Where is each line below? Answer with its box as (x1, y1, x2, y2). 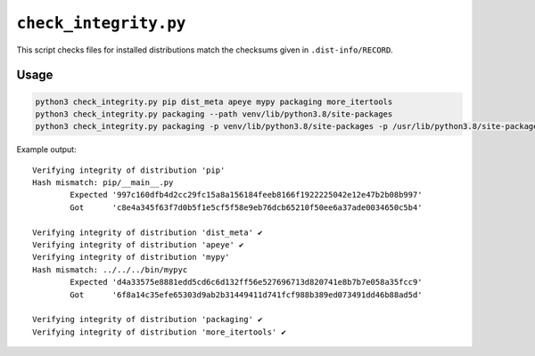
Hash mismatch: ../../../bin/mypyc (32, 264, 188, 275)
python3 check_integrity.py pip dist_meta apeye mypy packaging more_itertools (35, 96, 393, 107)
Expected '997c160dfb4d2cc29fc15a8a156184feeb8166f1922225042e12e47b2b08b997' (70, 190, 423, 200)
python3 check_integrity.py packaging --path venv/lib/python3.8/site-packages (35, 109, 393, 119)
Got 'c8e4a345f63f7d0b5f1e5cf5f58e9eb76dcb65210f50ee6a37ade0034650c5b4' (70, 202, 423, 213)
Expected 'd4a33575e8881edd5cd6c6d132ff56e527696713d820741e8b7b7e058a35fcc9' (70, 277, 423, 287)
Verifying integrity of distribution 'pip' (32, 165, 226, 175)
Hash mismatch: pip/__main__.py (32, 178, 174, 188)
